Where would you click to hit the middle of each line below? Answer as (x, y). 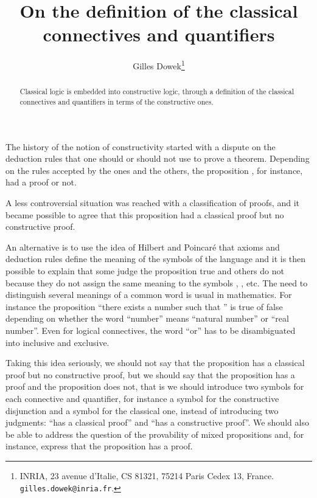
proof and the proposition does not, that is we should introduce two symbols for (155, 386)
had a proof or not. (41, 182)
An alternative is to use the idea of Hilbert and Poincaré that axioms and (143, 247)
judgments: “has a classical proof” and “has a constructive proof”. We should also (157, 422)
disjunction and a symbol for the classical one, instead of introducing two (142, 410)
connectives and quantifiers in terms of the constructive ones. (117, 102)
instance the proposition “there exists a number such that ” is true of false (144, 306)
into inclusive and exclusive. (57, 342)
